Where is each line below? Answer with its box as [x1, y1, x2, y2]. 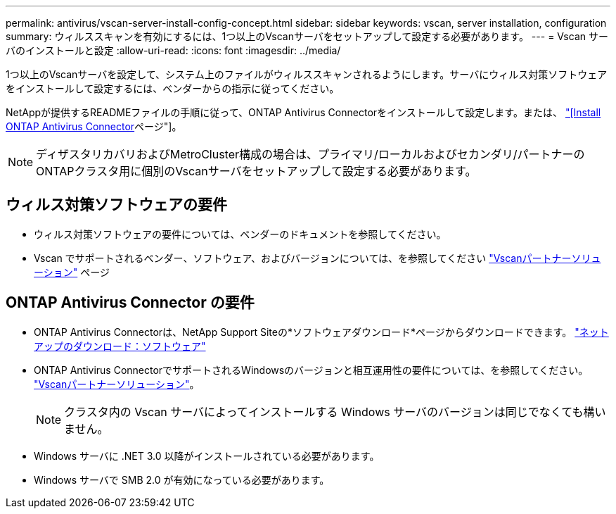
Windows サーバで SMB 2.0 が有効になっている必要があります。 [34, 473, 330, 486]
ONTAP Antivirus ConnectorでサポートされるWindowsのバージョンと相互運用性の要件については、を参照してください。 [34, 363, 589, 376]
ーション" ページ [34, 265, 110, 278]
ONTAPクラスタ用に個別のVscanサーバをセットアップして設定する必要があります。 [36, 164, 477, 178]
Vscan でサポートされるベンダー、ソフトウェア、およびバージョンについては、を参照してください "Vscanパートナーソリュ [34, 251, 601, 264]
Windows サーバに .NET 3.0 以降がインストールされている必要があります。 [34, 449, 380, 462]
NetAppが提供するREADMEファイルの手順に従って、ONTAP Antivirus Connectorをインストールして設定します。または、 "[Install [6, 106, 601, 118]
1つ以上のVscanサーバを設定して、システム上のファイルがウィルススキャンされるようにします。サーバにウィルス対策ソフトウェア [6, 68, 608, 80]
